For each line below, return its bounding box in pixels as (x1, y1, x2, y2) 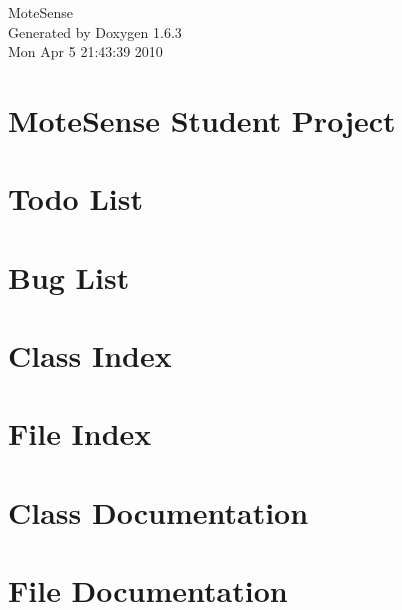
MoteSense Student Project (8, 99, 396, 140)
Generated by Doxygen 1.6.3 (8, 21, 182, 42)
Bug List (8, 256, 130, 297)
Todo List (8, 178, 143, 219)
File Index (8, 413, 152, 454)
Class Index (8, 335, 172, 376)
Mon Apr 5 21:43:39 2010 (8, 41, 163, 62)
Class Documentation (8, 491, 309, 532)
